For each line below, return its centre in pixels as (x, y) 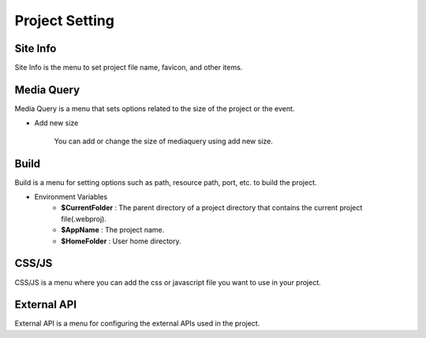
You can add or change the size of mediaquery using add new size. (164, 141)
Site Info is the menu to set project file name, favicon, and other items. (129, 68)
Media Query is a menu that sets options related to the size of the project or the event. (155, 108)
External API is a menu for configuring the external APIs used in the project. (137, 324)
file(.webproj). (84, 219)
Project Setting (64, 20)
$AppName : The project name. (113, 230)
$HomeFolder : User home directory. (121, 241)
